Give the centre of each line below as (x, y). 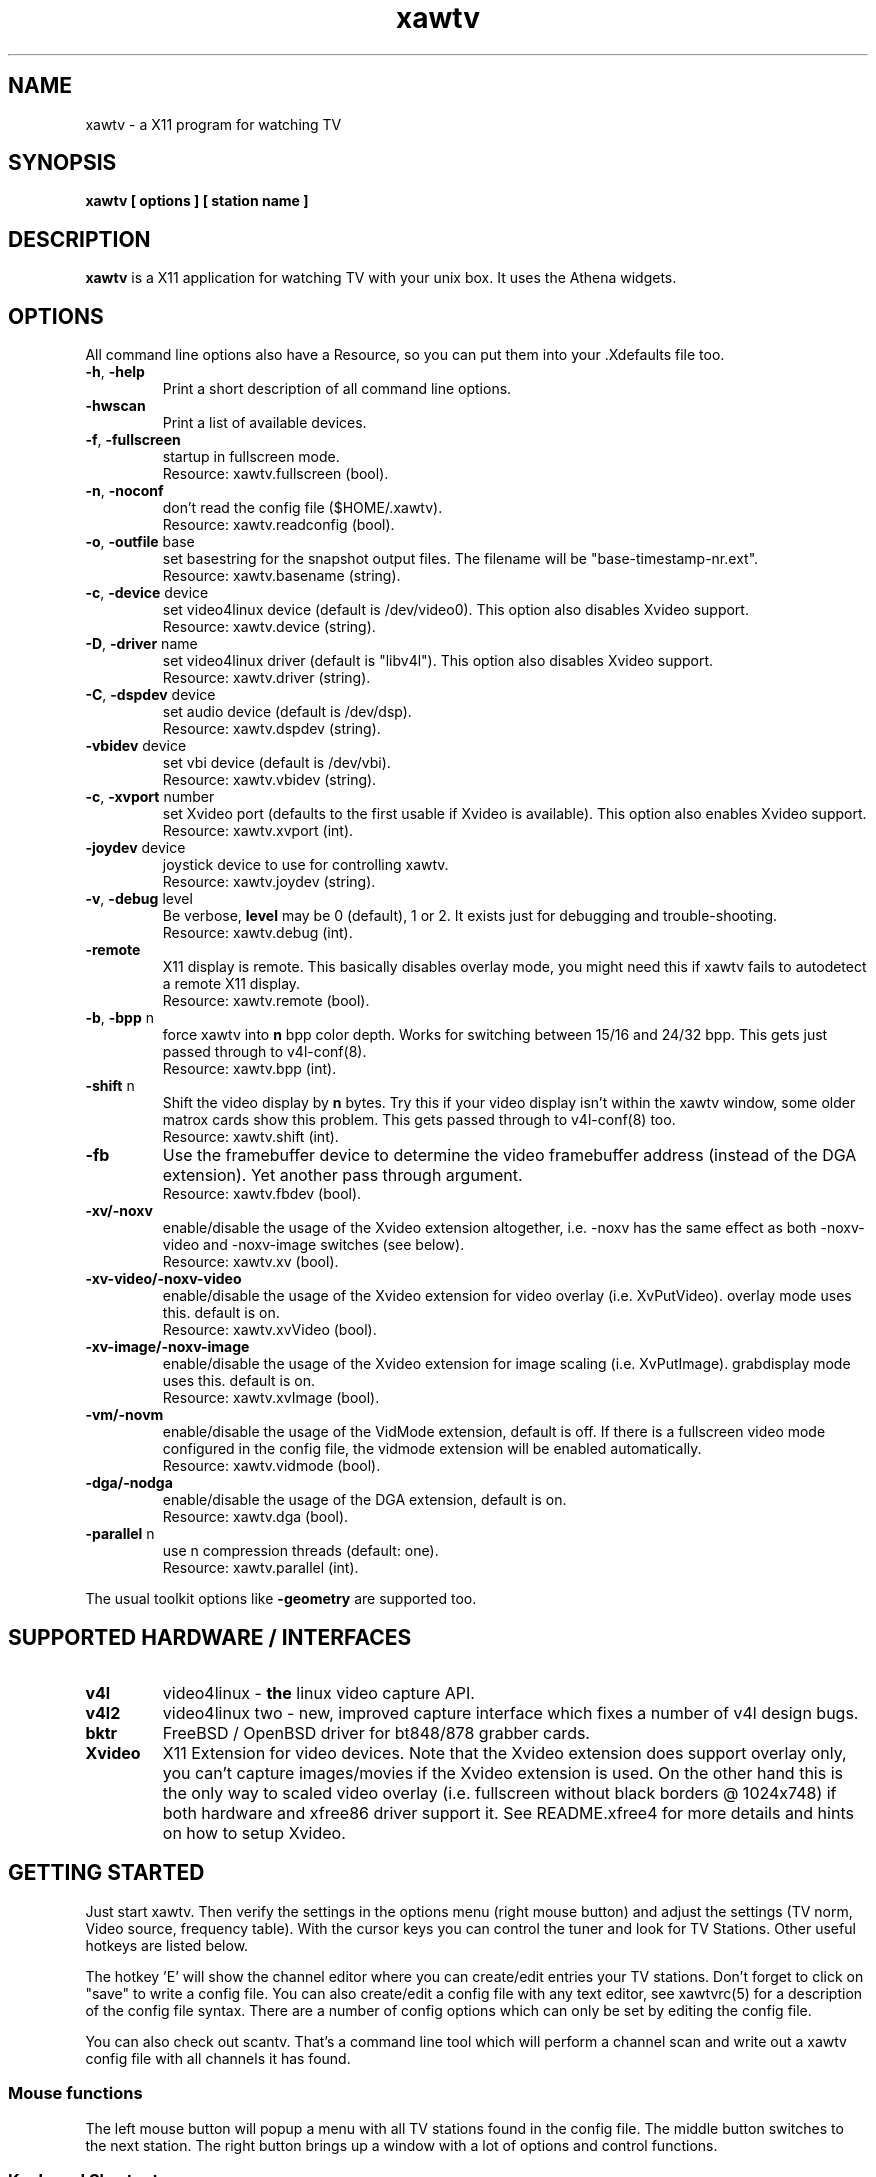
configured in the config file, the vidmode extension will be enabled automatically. (432, 1449)
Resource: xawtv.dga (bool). (255, 1517)
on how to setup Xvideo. (254, 1832)
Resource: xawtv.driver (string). (266, 678)
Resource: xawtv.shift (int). (250, 1137)
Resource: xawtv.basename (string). (281, 576)
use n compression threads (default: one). (300, 1551)
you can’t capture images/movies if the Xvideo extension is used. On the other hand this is (502, 1772)
